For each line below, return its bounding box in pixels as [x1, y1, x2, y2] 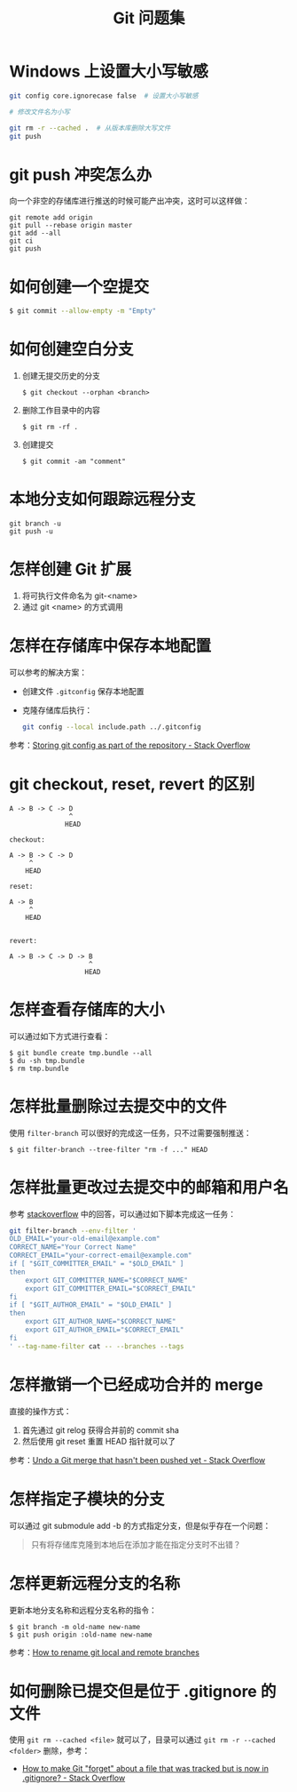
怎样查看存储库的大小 [9, 999, 166, 1020]
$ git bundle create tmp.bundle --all [9, 1048, 152, 1058]
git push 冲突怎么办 [9, 164, 152, 185]
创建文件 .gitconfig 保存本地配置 [21, 685, 145, 696]
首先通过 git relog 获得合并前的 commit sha [21, 1424, 180, 1436]
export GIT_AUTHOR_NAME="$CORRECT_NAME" [25, 1317, 176, 1326]
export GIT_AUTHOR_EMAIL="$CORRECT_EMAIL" [25, 1325, 184, 1334]
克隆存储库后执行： [21, 704, 93, 716]
